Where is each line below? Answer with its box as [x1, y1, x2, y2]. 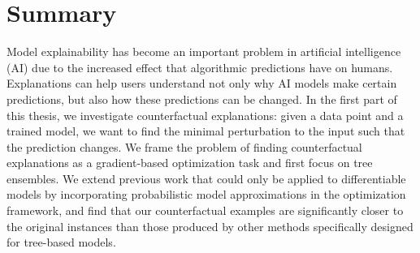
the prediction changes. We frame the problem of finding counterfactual [6, 138, 362, 155]
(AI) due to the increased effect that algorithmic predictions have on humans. [6, 58, 393, 75]
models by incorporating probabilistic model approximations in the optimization [6, 186, 406, 203]
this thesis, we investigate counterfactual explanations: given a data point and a [6, 106, 404, 123]
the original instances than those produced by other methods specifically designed [6, 217, 414, 234]
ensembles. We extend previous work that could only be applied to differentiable [6, 169, 406, 187]
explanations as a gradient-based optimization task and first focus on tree [6, 154, 373, 171]
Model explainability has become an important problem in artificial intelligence [6, 43, 401, 60]
